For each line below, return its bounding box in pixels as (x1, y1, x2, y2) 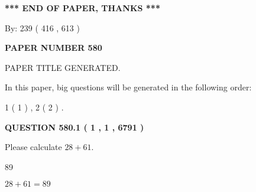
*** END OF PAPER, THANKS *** (5, 2, 160, 14)
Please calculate (5, 141, 62, 153)
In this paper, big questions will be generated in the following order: (5, 81, 252, 93)
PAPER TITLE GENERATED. (5, 61, 121, 73)
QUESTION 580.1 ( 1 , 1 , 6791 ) (5, 121, 144, 133)
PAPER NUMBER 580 (5, 41, 102, 54)
